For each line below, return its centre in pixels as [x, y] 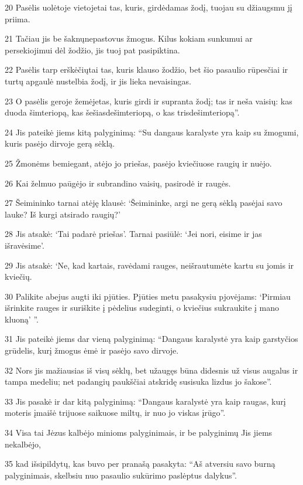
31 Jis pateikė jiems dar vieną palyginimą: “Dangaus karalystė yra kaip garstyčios [151, 339]
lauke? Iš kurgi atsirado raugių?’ [63, 214]
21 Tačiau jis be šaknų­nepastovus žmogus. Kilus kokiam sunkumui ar [129, 38]
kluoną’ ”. [22, 319]
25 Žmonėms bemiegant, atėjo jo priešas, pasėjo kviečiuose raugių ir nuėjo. [138, 163]
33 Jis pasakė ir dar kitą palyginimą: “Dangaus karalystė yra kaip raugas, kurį [145, 401]
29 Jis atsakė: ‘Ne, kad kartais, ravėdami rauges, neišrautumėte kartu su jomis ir [149, 265]
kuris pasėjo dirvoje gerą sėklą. [60, 143]
